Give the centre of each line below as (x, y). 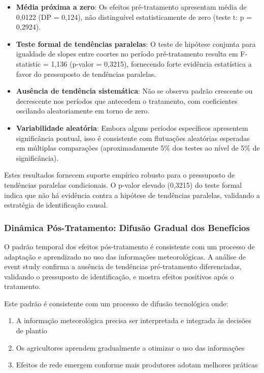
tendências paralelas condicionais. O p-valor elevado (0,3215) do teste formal (123, 184)
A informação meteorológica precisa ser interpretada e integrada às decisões (134, 320)
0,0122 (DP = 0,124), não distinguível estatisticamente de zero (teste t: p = (134, 17)
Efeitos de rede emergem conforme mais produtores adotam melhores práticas (137, 365)
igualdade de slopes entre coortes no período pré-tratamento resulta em (127, 54)
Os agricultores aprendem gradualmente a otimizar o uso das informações (130, 347)
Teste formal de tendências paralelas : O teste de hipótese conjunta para (136, 44)
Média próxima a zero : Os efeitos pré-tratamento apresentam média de (131, 7)
